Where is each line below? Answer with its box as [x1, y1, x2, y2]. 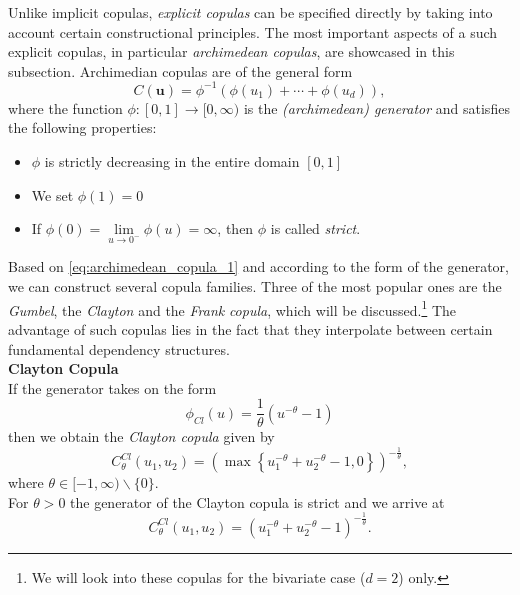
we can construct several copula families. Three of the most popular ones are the [8, 276, 502, 297]
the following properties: [8, 117, 157, 138]
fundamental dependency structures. [8, 338, 230, 359]
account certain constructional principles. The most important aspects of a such [8, 21, 498, 42]
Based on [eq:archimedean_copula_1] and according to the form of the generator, [8, 256, 509, 277]
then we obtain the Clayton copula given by [8, 426, 275, 447]
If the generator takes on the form [8, 377, 217, 398]
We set [31, 184, 74, 205]
